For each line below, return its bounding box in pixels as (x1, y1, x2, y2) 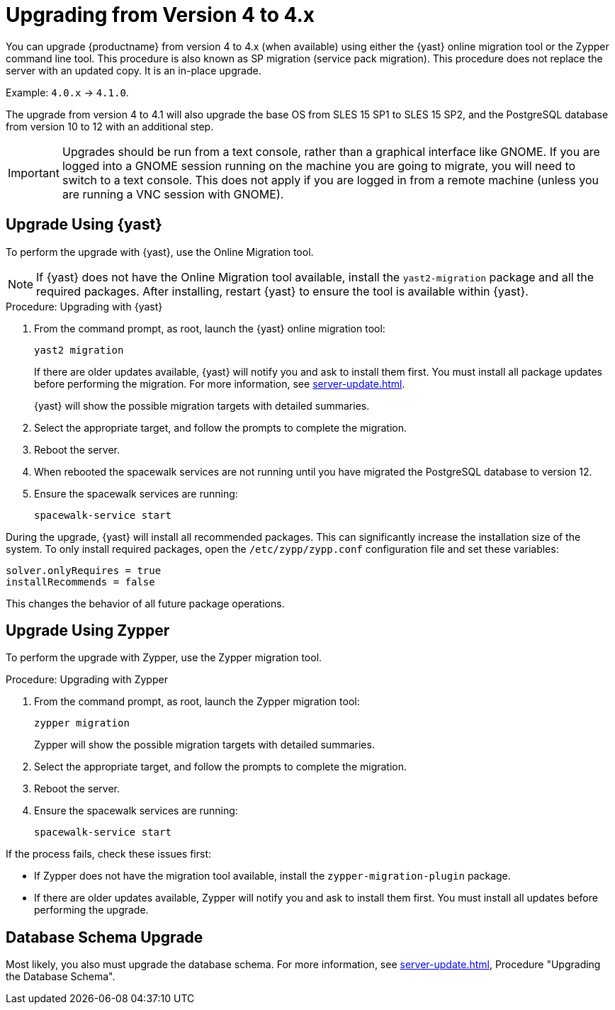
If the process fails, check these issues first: (6, 848, 212, 860)
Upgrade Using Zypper (6, 622, 170, 640)
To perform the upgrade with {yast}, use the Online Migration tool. (6, 245, 314, 258)
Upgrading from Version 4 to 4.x (6, 3, 315, 27)
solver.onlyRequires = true (6, 564, 162, 576)
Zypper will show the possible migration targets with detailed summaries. (34, 739, 375, 751)
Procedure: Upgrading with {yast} (6, 300, 163, 313)
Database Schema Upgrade (6, 928, 203, 946)
